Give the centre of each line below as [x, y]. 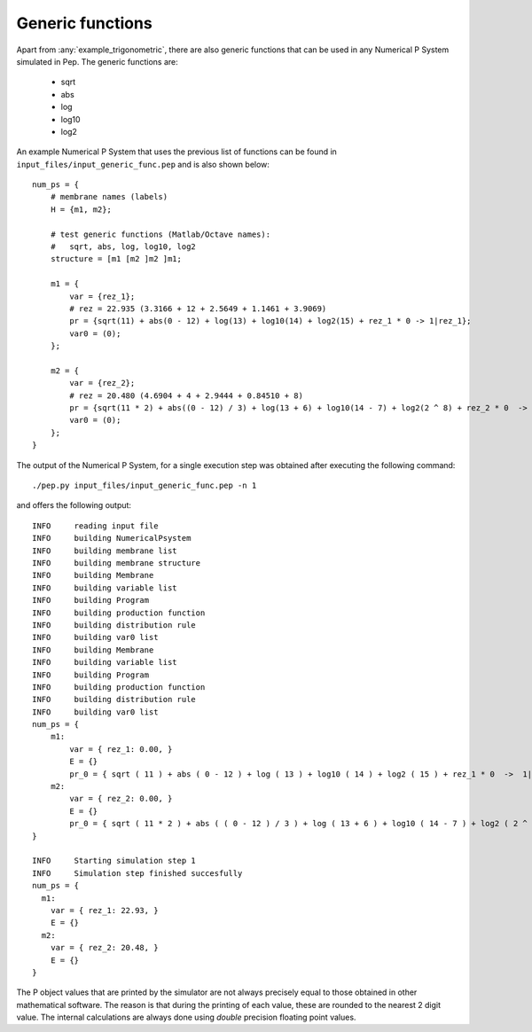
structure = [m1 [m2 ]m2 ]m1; [116, 259]
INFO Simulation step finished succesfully [137, 873]
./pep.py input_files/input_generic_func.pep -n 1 [145, 486]
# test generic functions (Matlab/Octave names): [160, 234]
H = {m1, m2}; [81, 209]
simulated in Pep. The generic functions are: [97, 61]
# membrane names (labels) [109, 197]
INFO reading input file [95, 526]
